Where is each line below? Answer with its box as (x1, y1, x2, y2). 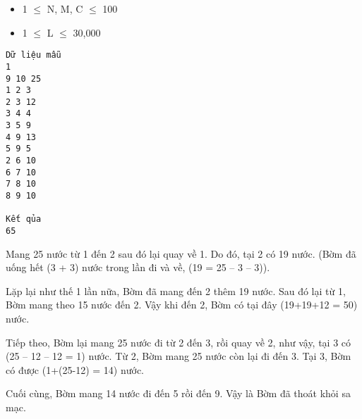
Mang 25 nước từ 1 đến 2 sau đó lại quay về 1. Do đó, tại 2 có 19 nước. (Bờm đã (6, 246, 356, 261)
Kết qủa (6, 214, 42, 225)
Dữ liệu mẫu (6, 50, 61, 61)
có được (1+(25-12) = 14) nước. (6, 362, 144, 377)
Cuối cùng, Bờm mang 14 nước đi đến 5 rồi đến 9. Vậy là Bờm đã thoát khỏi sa (6, 386, 351, 401)
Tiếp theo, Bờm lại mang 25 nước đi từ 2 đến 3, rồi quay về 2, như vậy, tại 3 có (6, 334, 351, 349)
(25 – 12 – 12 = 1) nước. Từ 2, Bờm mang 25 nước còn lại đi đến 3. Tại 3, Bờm (6, 349, 351, 363)
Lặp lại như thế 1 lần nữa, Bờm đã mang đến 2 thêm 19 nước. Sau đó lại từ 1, (6, 283, 346, 298)
